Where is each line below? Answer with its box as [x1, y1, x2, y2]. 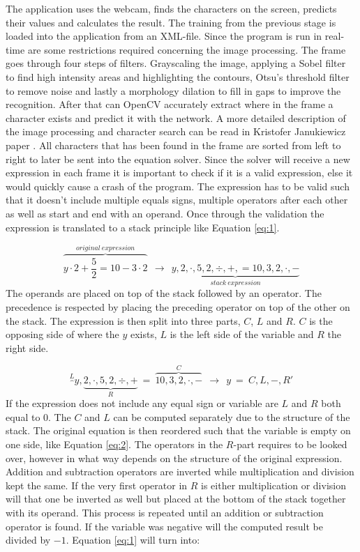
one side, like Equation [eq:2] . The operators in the [6, 437, 223, 452]
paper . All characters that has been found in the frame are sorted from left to [6, 137, 341, 152]
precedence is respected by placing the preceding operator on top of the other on [6, 300, 350, 314]
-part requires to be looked [233, 437, 347, 452]
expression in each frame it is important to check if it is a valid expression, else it [6, 165, 353, 180]
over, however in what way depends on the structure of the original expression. [6, 450, 343, 465]
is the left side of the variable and [170, 327, 314, 342]
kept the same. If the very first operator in [6, 477, 188, 492]
